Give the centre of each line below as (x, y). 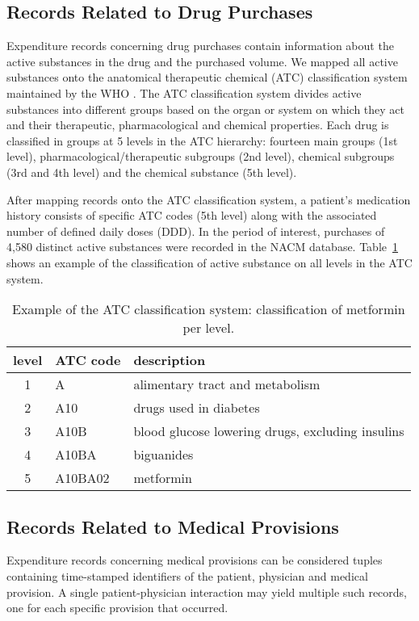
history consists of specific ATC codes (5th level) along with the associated (192, 215)
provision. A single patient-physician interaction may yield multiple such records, (207, 592)
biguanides (163, 455)
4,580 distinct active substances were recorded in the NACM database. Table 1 (203, 247)
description (170, 360)
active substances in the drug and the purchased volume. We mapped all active (202, 61)
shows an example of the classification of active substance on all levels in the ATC (209, 262)
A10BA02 (82, 478)
